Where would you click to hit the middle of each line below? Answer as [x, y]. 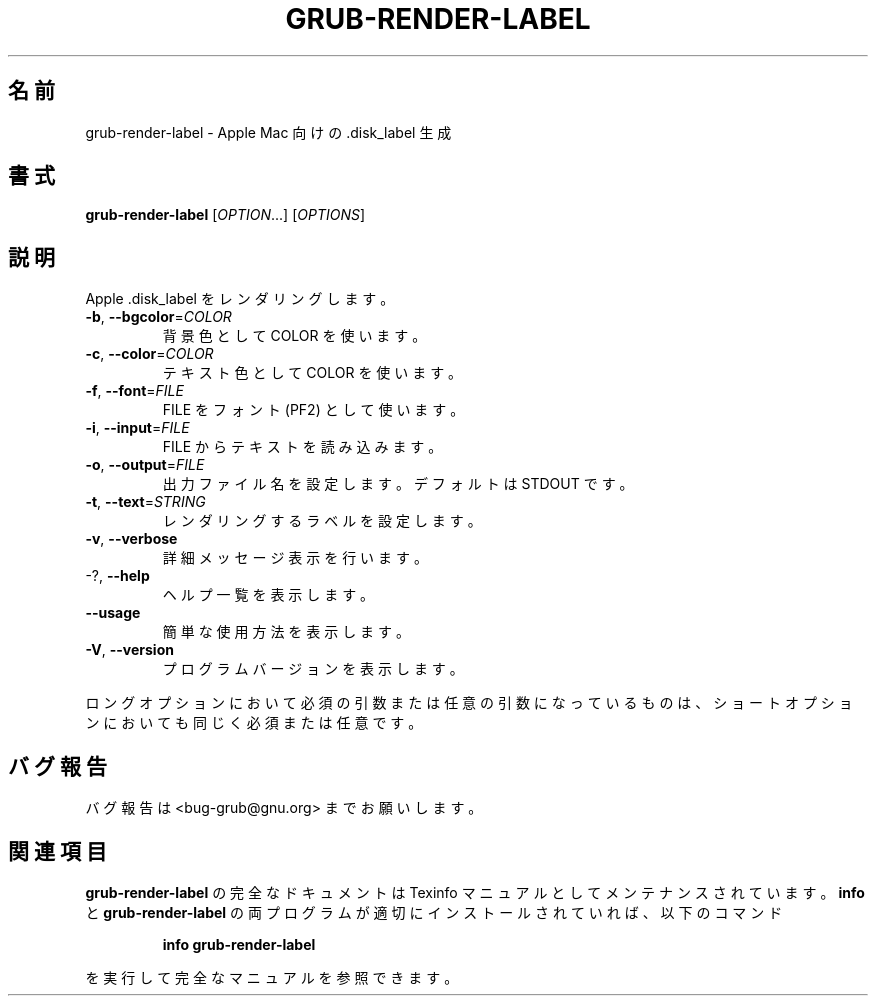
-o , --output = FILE [145, 465]
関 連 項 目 [57, 851]
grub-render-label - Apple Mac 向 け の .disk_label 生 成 [268, 132]
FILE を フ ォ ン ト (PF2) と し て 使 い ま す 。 [313, 410]
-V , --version [129, 650]
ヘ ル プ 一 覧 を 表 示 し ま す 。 [268, 595]
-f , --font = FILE [134, 391]
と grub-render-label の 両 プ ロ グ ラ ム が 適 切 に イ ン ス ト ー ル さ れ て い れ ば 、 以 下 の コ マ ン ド [434, 912]
